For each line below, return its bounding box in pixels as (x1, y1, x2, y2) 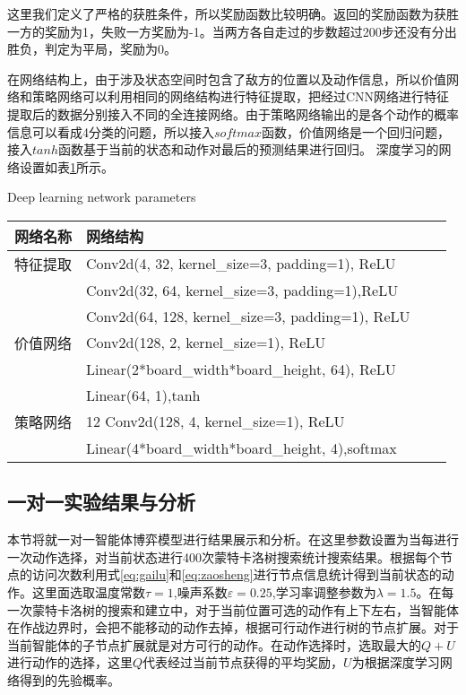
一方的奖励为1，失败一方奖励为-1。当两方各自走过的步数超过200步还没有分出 (7, 22, 457, 40)
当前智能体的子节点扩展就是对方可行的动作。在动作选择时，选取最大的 (7, 635, 421, 654)
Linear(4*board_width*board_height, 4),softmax (86, 437, 397, 458)
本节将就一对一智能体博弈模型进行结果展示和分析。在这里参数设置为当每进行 (7, 530, 459, 549)
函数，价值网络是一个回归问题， (262, 122, 451, 141)
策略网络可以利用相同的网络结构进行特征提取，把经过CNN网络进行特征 (31, 87, 450, 106)
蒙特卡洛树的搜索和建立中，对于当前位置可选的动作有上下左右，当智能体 (31, 600, 459, 619)
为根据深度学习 (351, 653, 440, 672)
